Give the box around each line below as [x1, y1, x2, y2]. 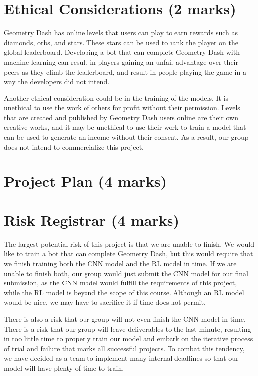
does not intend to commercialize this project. [4, 141, 144, 152]
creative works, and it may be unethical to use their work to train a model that [4, 122, 246, 132]
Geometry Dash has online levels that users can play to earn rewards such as [4, 27, 238, 38]
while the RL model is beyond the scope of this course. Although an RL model [4, 287, 244, 297]
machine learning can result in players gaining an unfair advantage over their [4, 56, 238, 67]
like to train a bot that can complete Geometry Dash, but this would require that [4, 248, 253, 259]
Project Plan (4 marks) [4, 171, 167, 191]
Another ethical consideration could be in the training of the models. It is [4, 93, 229, 103]
